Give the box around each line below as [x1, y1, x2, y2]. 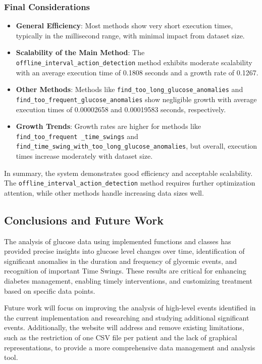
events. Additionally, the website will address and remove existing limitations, [4, 322, 244, 333]
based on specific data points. [4, 285, 95, 296]
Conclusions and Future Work [4, 212, 164, 227]
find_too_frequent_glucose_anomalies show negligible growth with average [16, 94, 257, 104]
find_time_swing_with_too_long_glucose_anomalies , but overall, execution [16, 141, 257, 151]
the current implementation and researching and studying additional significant [4, 312, 249, 323]
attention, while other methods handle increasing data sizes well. [4, 187, 204, 198]
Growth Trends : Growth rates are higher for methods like [16, 121, 201, 131]
